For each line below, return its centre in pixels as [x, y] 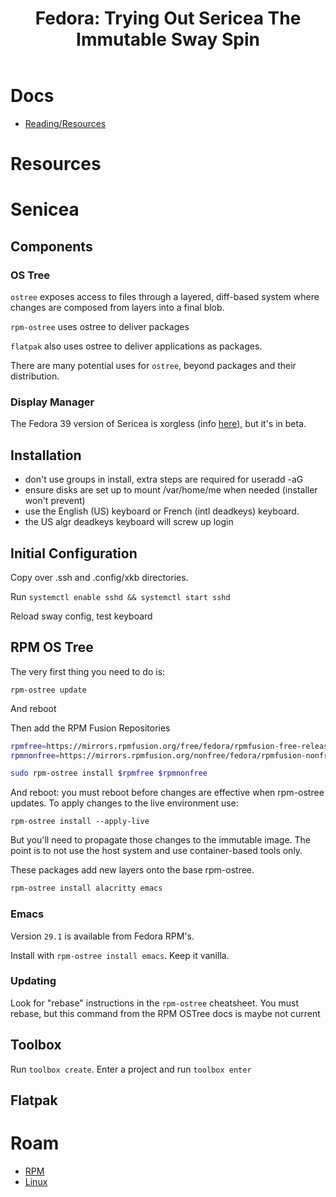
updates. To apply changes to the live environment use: [124, 803]
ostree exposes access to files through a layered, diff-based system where [165, 296]
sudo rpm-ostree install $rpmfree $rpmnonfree [109, 773]
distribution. [35, 376]
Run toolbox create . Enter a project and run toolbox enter [131, 1069]
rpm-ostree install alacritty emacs [86, 888]
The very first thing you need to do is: [88, 671]
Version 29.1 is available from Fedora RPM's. [102, 936]
